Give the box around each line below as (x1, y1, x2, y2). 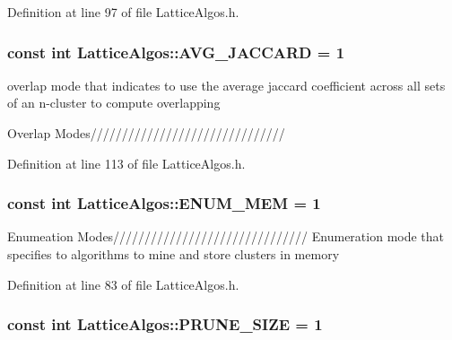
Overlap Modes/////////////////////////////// (7, 124, 285, 142)
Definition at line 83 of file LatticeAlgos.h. (7, 275, 239, 293)
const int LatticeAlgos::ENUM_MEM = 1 (7, 192, 321, 214)
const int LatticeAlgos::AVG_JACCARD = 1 (7, 40, 345, 63)
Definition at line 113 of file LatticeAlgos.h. (7, 153, 246, 172)
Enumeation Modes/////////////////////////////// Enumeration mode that (7, 227, 445, 246)
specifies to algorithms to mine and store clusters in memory (7, 245, 340, 263)
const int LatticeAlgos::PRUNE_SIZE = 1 (7, 313, 323, 336)
